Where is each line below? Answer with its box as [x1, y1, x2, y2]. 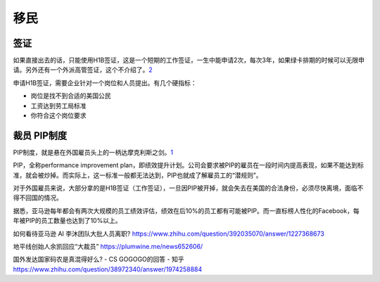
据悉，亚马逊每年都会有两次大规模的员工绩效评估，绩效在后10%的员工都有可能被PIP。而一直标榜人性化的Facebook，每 [13, 206, 360, 214]
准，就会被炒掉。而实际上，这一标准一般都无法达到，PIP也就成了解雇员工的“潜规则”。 [13, 171, 262, 179]
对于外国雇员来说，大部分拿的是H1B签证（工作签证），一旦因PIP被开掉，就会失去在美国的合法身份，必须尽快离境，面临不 [13, 184, 364, 193]
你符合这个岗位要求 [30, 111, 87, 120]
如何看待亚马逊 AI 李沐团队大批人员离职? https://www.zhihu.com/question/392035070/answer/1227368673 [13, 229, 325, 238]
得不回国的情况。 [13, 193, 63, 202]
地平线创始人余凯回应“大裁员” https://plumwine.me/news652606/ [13, 243, 203, 251]
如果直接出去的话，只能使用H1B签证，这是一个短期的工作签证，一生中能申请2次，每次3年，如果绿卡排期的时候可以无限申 [13, 56, 365, 65]
